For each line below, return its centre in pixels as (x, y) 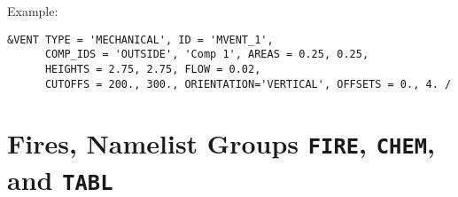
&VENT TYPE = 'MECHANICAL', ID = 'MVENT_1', (140, 39)
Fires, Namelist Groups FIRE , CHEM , (221, 143)
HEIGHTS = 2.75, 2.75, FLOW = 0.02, (153, 69)
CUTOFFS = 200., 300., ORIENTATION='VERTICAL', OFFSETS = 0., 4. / (248, 84)
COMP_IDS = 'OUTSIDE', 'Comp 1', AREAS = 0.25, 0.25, (207, 55)
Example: (33, 11)
